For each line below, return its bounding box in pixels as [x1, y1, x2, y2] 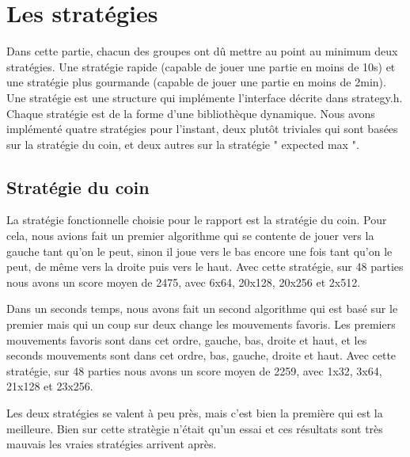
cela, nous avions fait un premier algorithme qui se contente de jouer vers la [6, 227, 374, 244]
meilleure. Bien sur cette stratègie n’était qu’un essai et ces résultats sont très [6, 420, 383, 436]
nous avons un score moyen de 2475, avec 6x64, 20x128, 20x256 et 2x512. [6, 273, 361, 290]
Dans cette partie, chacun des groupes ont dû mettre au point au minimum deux [6, 43, 398, 59]
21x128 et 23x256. [6, 378, 93, 394]
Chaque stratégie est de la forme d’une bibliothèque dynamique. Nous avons [6, 105, 375, 121]
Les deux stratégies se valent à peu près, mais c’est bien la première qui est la [6, 405, 383, 421]
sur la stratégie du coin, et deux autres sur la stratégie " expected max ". [6, 135, 359, 152]
